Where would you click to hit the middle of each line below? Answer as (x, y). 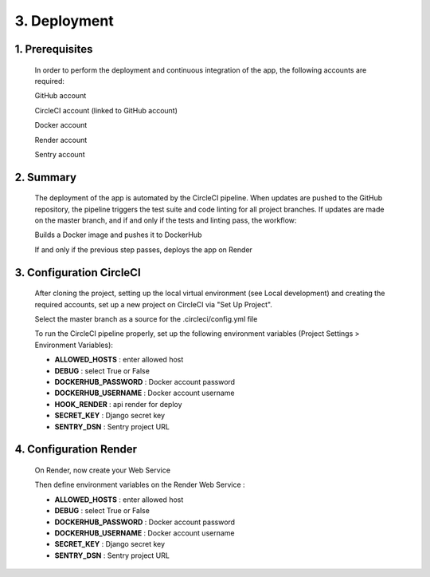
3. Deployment (64, 21)
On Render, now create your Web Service (103, 470)
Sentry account (60, 154)
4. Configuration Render (76, 450)
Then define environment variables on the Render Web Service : (140, 485)
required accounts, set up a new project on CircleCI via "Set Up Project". (153, 304)
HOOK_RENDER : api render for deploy (118, 404)
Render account (61, 140)
